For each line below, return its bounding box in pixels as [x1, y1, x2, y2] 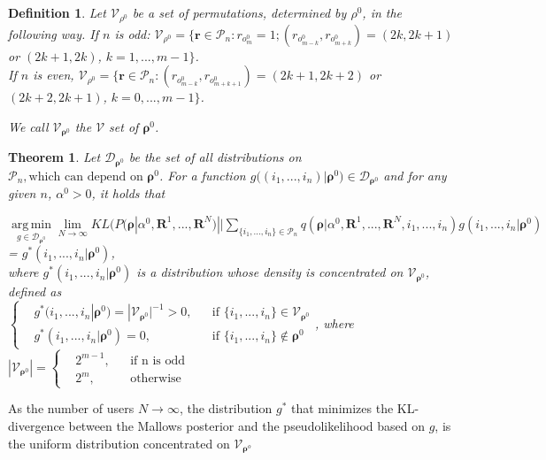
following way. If [8, 24, 99, 42]
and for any [383, 165, 447, 184]
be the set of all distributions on [128, 148, 302, 166]
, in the [362, 4, 403, 22]
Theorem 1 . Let [8, 148, 101, 166]
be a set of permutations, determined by [132, 4, 347, 22]
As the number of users [8, 399, 135, 418]
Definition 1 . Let [8, 4, 106, 22]
